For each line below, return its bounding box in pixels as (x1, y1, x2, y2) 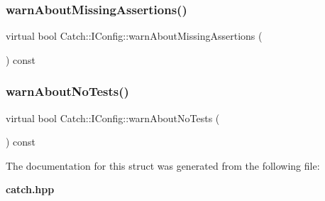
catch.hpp (6, 182, 55, 197)
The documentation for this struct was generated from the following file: (6, 158, 320, 173)
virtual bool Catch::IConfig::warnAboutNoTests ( (6, 110, 220, 125)
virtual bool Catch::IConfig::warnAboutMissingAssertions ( (6, 28, 263, 43)
